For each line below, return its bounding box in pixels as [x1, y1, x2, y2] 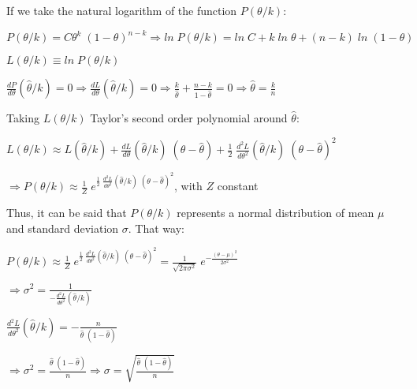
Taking [6, 110, 40, 126]
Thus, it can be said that [6, 204, 127, 221]
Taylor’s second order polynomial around [90, 110, 288, 126]
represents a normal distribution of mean [177, 204, 374, 221]
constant [217, 178, 259, 194]
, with [174, 178, 203, 194]
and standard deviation [6, 219, 119, 236]
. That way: [128, 219, 184, 236]
